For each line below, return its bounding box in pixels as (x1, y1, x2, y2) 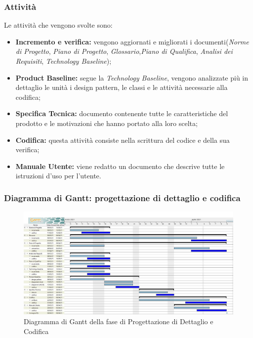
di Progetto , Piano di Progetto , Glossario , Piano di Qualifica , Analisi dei (15, 46, 233, 56)
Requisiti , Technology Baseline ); (15, 56, 112, 66)
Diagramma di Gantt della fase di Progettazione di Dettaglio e (24, 316, 213, 327)
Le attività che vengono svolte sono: (4, 20, 113, 30)
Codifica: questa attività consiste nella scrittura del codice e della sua (15, 134, 230, 145)
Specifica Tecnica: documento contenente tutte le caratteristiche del (15, 108, 228, 119)
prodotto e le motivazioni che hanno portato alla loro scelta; (15, 118, 198, 128)
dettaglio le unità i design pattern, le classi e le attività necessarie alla (15, 82, 228, 92)
